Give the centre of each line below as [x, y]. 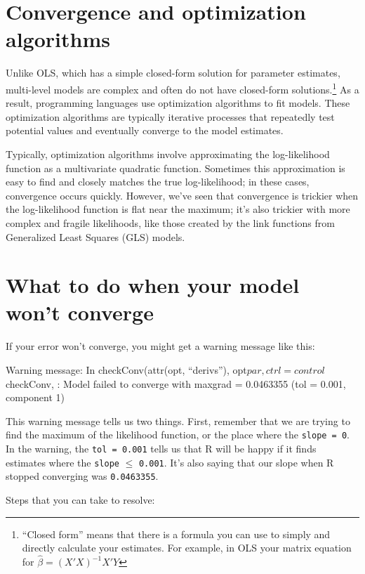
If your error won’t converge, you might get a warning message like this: [160, 346]
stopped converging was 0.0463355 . [82, 476]
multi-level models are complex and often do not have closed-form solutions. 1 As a [182, 88]
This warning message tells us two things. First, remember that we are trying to [178, 420]
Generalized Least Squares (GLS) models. [95, 236]
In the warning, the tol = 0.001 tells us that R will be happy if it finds [161, 449]
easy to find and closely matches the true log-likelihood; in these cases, [158, 182]
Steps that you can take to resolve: [80, 500]
